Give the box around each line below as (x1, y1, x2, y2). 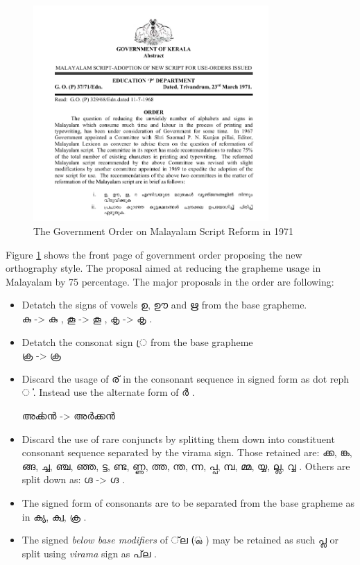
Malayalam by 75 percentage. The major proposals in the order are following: (6, 274, 334, 288)
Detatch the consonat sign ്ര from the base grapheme (22, 334, 253, 349)
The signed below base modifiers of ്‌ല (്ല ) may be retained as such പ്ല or (22, 532, 339, 547)
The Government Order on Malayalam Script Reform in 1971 (33, 224, 293, 238)
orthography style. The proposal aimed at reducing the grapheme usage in (6, 261, 321, 275)
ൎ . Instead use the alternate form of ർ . (22, 385, 195, 399)
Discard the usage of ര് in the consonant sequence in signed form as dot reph (22, 371, 350, 385)
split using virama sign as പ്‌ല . (22, 546, 157, 560)
